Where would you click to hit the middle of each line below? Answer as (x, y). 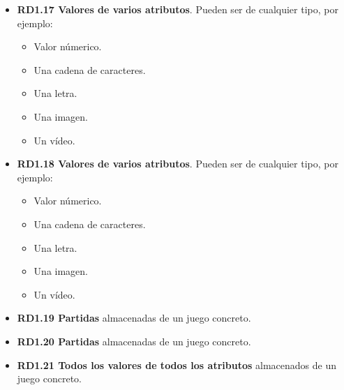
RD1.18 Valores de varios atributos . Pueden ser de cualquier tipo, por (178, 164)
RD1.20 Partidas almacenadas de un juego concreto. (134, 341)
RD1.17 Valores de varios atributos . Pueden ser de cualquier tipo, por (178, 9)
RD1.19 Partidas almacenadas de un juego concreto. (134, 318)
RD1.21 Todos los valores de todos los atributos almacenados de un (177, 365)
